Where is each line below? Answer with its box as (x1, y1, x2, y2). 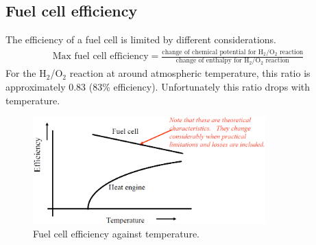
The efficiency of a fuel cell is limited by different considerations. (5, 32, 276, 47)
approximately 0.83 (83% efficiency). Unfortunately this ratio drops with (5, 80, 311, 94)
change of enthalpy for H (175, 57, 250, 65)
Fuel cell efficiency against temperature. (33, 226, 199, 240)
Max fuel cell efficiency (52, 51, 149, 62)
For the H (5, 66, 47, 80)
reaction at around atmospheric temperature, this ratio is (69, 66, 311, 80)
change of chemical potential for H (162, 48, 264, 56)
